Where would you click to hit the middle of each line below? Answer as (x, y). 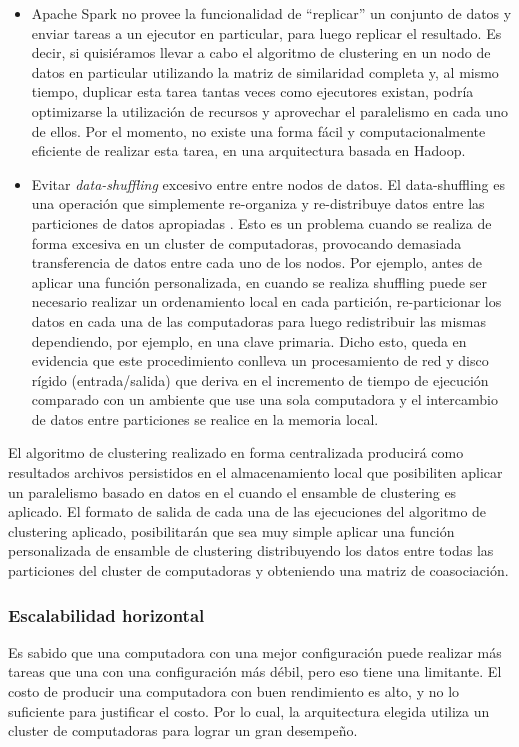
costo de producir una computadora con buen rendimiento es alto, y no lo (234, 691)
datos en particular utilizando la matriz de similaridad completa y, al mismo (265, 71)
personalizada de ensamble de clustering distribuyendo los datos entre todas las (251, 550)
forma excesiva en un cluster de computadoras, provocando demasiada (246, 242)
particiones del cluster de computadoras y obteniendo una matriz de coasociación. (258, 570)
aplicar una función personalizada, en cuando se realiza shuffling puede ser (259, 281)
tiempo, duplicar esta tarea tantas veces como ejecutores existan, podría (252, 91)
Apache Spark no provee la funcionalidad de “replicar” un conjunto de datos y (271, 13)
